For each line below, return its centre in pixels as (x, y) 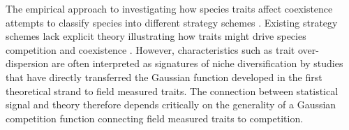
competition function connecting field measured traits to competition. (155, 118)
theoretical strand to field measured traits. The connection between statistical (172, 91)
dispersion (27, 63)
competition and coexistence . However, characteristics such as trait (150, 49)
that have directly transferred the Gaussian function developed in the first (164, 77)
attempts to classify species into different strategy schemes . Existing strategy (172, 22)
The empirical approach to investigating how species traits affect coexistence (169, 8)
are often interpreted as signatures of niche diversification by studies (197, 63)
